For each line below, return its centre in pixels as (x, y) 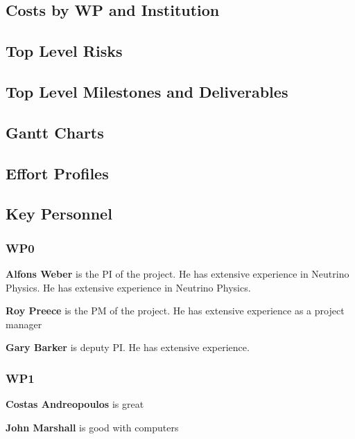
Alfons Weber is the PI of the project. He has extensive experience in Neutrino (177, 273)
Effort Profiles (57, 173)
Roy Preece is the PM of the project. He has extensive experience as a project (175, 311)
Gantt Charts (55, 132)
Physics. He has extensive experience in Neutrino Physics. (128, 287)
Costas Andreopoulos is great (75, 404)
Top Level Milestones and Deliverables (147, 91)
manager (24, 324)
